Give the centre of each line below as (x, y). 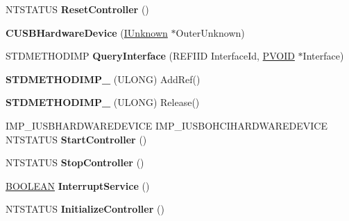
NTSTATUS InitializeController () (85, 209)
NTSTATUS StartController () (76, 139)
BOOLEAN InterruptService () (78, 185)
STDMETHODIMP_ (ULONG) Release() (103, 102)
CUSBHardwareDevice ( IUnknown (87, 32)
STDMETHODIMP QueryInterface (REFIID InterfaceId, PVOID (150, 56)
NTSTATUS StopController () (75, 162)
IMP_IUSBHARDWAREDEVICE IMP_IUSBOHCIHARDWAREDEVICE (167, 125)
